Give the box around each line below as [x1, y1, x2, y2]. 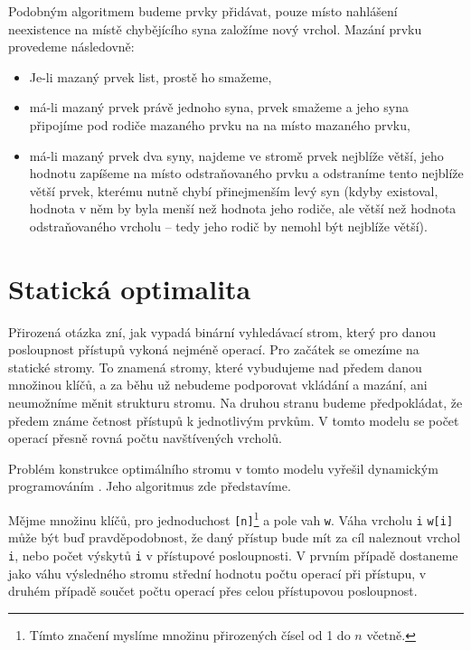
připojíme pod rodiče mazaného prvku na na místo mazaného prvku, [29, 115, 410, 134]
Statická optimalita [8, 269, 251, 306]
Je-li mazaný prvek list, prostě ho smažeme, [29, 67, 272, 86]
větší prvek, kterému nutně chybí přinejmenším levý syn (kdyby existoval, [29, 181, 438, 200]
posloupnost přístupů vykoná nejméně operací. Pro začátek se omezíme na [8, 340, 419, 359]
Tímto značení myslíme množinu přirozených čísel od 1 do [29, 625, 351, 644]
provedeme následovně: [8, 37, 135, 56]
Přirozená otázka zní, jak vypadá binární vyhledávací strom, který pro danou [8, 322, 437, 341]
